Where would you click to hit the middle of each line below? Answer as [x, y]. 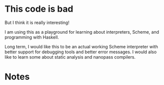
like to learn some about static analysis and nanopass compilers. [70, 57]
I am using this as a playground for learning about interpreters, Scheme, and [82, 32]
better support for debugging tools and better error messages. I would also [81, 52]
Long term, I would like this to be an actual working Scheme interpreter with [81, 46]
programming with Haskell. [32, 37]
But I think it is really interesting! [37, 22]
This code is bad [39, 9]
